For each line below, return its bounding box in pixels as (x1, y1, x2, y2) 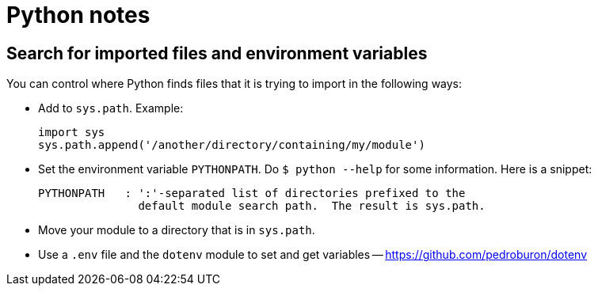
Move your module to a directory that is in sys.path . (38, 223, 315, 237)
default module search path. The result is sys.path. (138, 199, 486, 213)
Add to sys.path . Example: (38, 101, 184, 116)
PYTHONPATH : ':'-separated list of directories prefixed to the (38, 187, 466, 200)
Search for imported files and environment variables (6, 43, 428, 63)
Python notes (6, 2, 150, 28)
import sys (38, 126, 105, 139)
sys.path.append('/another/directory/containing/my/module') (38, 138, 425, 152)
